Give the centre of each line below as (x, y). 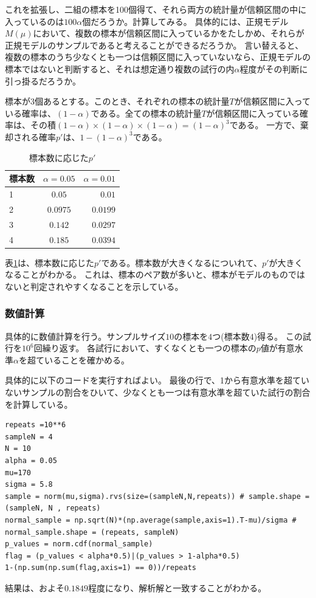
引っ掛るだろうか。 (43, 81)
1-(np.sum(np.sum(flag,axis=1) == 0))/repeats (101, 568)
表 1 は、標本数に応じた (50, 262)
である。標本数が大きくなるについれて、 (182, 262)
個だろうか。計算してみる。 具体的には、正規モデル (185, 21)
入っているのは (35, 21)
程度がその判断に (274, 68)
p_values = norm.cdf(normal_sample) (79, 544)
